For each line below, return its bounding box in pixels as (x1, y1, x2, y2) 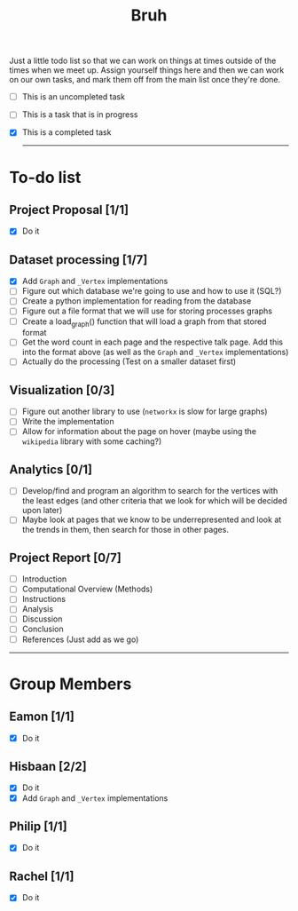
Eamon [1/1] (9, 709, 75, 725)
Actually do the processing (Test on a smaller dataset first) (21, 356, 237, 367)
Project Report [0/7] (9, 550, 122, 565)
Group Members (9, 674, 132, 693)
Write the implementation (21, 416, 115, 427)
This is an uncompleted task (21, 91, 126, 102)
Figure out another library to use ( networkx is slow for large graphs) (21, 406, 268, 417)
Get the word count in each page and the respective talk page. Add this (21, 337, 284, 347)
